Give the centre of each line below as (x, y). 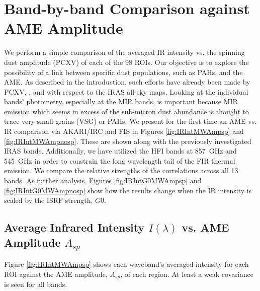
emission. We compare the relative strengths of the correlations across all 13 (121, 170)
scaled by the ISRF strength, (49, 200)
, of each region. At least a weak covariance (187, 274)
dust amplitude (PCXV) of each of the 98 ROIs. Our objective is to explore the (126, 62)
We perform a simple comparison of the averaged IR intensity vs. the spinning (124, 52)
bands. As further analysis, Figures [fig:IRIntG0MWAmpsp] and (103, 180)
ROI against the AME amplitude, (56, 274)
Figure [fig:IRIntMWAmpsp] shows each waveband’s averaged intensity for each (126, 264)
